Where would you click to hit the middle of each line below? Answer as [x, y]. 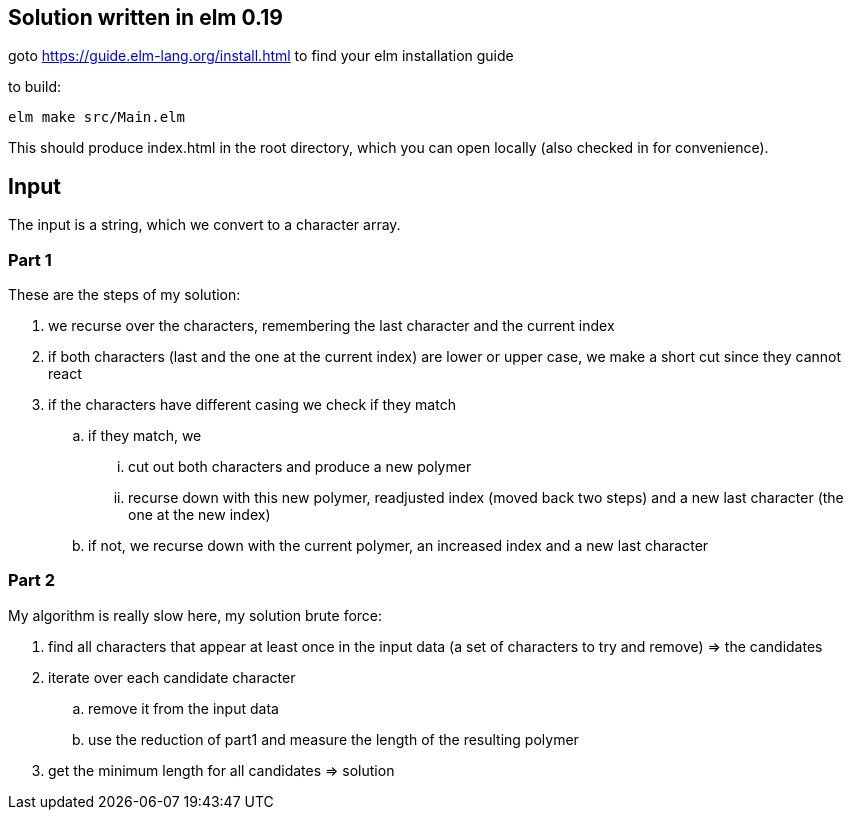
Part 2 [32, 580]
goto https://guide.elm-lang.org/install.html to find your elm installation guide [261, 56]
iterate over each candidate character [172, 677]
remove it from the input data [183, 708]
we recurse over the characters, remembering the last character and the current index [331, 326]
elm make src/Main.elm [97, 117]
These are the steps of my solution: [124, 295]
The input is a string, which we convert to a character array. [204, 225]
